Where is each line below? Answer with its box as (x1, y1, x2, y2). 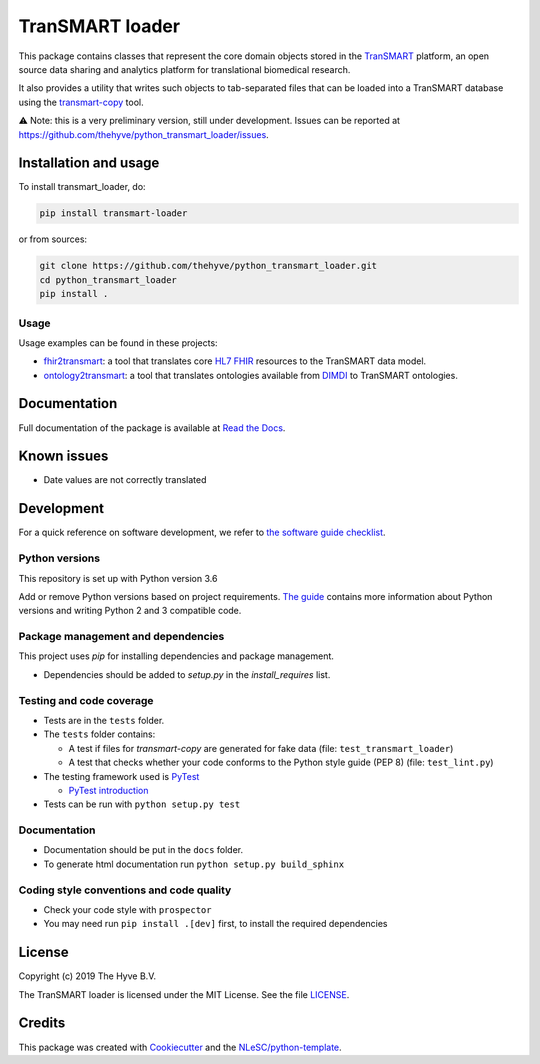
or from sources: (18, 233, 88, 245)
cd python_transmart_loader (39, 274, 177, 285)
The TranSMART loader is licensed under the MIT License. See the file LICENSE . (18, 988, 350, 1000)
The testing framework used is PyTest (43, 770, 200, 782)
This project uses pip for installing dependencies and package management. (18, 650, 335, 662)
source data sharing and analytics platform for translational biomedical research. (18, 63, 351, 75)
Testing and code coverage (18, 693, 154, 707)
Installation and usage (18, 155, 160, 172)
